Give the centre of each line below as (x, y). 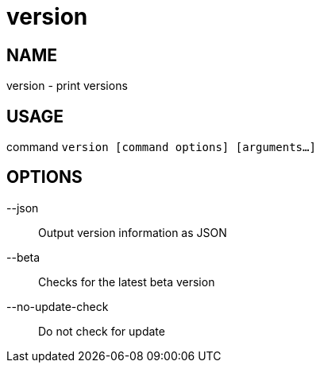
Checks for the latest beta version (127, 282)
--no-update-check (58, 306)
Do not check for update (102, 331)
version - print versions (67, 86)
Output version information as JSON (133, 232)
